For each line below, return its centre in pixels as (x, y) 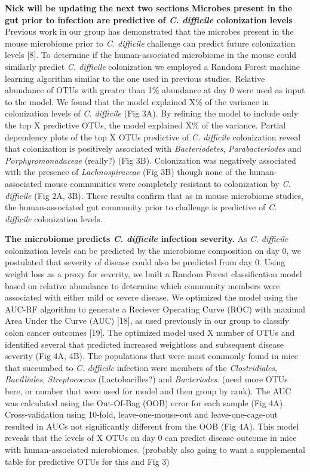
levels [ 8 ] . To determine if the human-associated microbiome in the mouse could (151, 55)
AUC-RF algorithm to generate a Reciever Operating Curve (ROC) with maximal (155, 309)
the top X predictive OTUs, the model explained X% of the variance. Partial (145, 125)
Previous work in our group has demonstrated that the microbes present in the (149, 31)
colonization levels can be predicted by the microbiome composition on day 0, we (153, 250)
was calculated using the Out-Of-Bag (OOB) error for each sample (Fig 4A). (145, 402)
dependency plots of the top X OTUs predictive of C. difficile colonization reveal (153, 137)
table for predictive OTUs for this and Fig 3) (87, 461)
